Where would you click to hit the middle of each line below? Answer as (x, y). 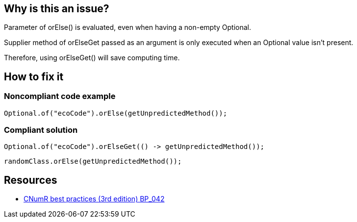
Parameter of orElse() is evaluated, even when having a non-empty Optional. (128, 27)
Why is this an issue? (57, 9)
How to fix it (34, 76)
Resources (31, 180)
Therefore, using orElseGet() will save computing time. (92, 58)
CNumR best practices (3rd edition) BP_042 (94, 199)
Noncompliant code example (60, 96)
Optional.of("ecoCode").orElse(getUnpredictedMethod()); (116, 113)
